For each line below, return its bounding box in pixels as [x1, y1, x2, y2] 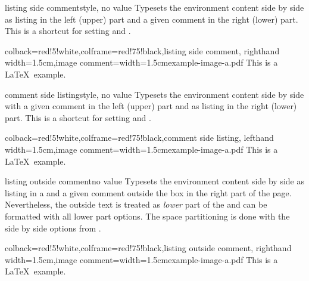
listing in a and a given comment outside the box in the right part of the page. [5, 186, 292, 199]
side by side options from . [5, 221, 101, 234]
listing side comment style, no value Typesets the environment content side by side [5, 1, 304, 13]
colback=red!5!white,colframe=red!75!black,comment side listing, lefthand [5, 131, 274, 144]
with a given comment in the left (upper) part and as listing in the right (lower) [5, 100, 297, 112]
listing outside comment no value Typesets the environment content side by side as [5, 175, 304, 187]
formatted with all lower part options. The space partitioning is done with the [5, 209, 290, 222]
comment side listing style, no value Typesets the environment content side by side [5, 88, 304, 100]
